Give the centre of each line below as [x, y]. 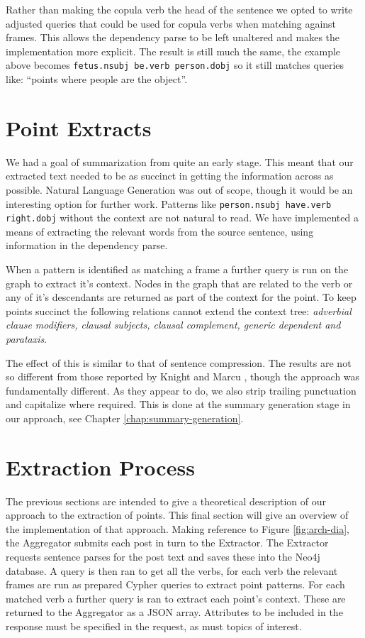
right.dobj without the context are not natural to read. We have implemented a [182, 218]
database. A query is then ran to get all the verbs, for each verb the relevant [172, 570]
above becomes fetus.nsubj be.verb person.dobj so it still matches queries [175, 65]
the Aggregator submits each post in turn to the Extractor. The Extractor [167, 543]
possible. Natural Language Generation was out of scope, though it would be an [179, 189]
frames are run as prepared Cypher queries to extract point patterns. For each [175, 584]
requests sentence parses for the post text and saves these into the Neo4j [163, 557]
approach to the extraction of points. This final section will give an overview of [177, 515]
